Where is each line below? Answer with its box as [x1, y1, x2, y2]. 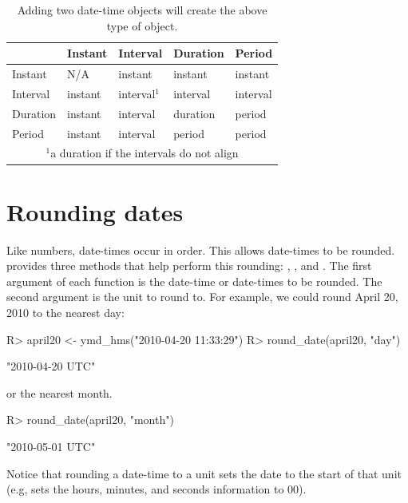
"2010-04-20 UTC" [6, 358, 96, 374]
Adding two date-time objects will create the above [17, 2, 267, 18]
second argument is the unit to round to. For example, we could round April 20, [6, 288, 398, 305]
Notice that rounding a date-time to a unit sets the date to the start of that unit [6, 465, 402, 481]
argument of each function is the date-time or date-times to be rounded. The [6, 272, 382, 289]
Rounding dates [6, 195, 184, 228]
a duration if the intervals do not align [50, 145, 239, 161]
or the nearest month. [6, 384, 113, 401]
